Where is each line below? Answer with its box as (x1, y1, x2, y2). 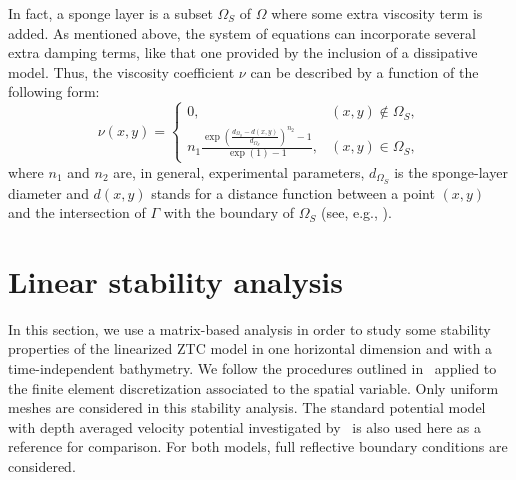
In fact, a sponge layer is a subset (8, 3, 213, 23)
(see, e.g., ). (321, 202, 392, 223)
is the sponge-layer (394, 161, 508, 182)
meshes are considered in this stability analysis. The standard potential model (8, 397, 486, 418)
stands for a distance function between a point (151, 182, 435, 203)
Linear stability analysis (8, 260, 343, 301)
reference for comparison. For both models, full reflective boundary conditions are (8, 436, 508, 457)
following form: (8, 81, 100, 102)
